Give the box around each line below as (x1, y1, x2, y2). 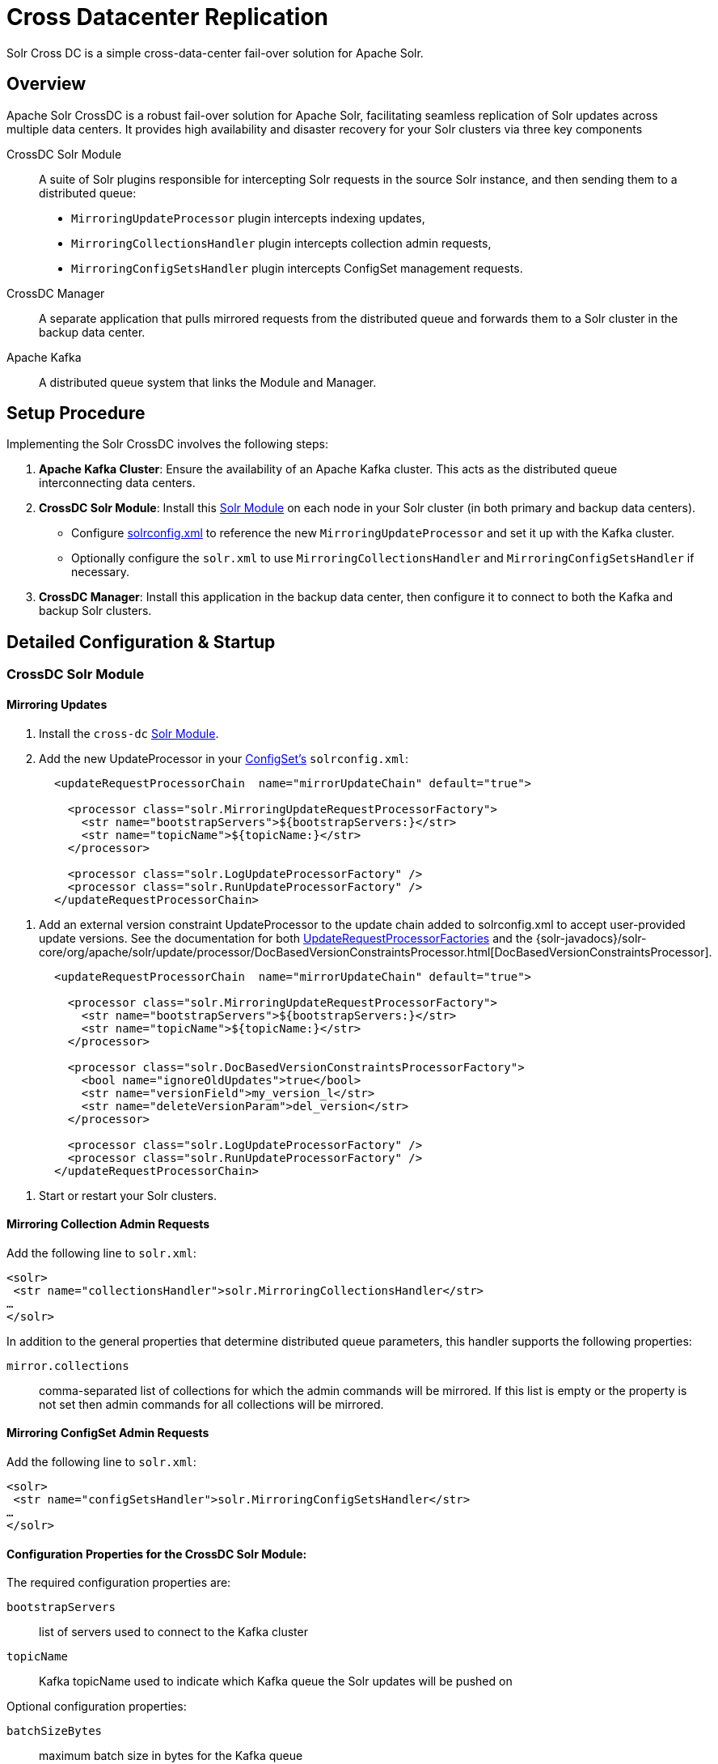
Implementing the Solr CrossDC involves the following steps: (6, 437, 328, 452)
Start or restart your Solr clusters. (39, 1188, 218, 1202)
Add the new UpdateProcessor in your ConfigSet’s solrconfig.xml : (39, 751, 409, 765)
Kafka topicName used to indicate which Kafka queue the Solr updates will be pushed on (39, 1674, 513, 1689)
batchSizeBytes (6, 1724, 103, 1738)
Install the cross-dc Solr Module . (39, 726, 219, 740)
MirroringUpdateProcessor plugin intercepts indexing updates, (71, 210, 425, 225)
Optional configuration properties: (6, 1699, 187, 1714)
